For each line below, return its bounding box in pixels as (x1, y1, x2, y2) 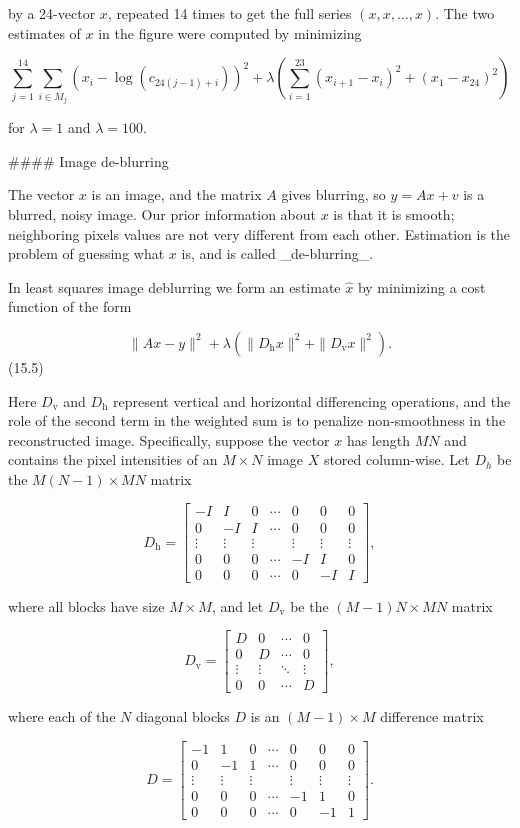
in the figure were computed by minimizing (98, 22, 362, 43)
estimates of (8, 22, 81, 43)
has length (346, 429, 410, 450)
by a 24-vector (8, 3, 96, 23)
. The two (435, 3, 495, 23)
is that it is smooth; (333, 203, 455, 224)
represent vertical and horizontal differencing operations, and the (113, 390, 511, 411)
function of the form (8, 296, 132, 317)
